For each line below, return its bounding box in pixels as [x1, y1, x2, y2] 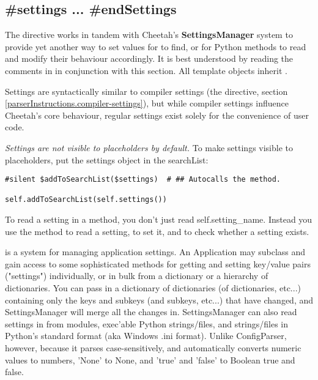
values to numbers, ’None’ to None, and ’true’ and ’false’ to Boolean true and [5, 353, 295, 366]
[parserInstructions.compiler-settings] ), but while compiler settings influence [5, 97, 289, 110]
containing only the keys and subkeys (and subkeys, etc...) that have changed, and [5, 293, 314, 306]
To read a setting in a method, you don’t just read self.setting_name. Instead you [5, 213, 312, 226]
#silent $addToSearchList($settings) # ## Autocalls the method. [5, 175, 281, 184]
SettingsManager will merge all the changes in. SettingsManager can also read [5, 305, 297, 318]
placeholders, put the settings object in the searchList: [5, 153, 209, 166]
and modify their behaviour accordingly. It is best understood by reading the [5, 52, 294, 65]
